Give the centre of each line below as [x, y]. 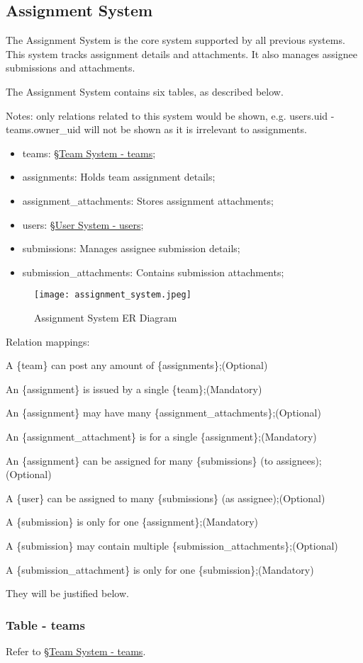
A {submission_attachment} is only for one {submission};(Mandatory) [160, 569]
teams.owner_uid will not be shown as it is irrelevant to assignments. [156, 129]
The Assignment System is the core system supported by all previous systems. [175, 40]
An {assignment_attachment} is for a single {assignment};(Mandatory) [161, 436]
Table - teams [45, 624]
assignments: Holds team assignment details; [119, 177]
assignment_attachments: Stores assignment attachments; [148, 200]
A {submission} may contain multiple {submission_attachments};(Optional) [172, 545]
